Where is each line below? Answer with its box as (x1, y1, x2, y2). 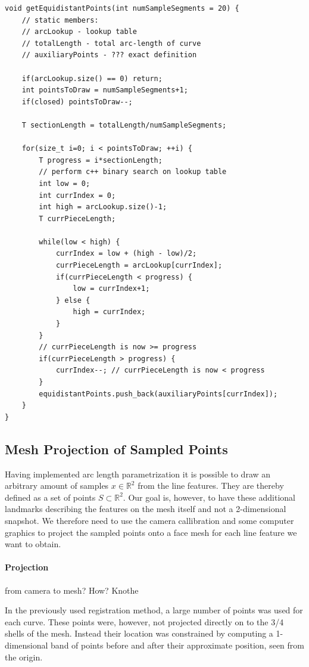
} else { (55, 296, 90, 305)
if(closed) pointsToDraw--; (21, 97, 133, 106)
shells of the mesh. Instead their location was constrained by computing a (5, 627, 273, 640)
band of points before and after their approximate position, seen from (51, 638, 305, 651)
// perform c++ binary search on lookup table (39, 167, 227, 176)
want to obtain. (5, 538, 61, 550)
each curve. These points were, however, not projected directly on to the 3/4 (5, 615, 284, 628)
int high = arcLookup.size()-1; (39, 203, 167, 212)
